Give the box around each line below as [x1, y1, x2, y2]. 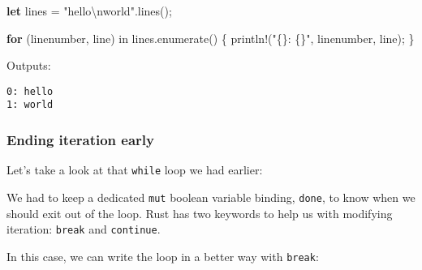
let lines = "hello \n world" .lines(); [6, 2, 172, 19]
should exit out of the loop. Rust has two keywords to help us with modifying [6, 204, 393, 221]
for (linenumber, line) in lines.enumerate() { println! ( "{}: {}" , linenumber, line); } [6, 29, 415, 46]
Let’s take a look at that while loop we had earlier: [6, 161, 263, 178]
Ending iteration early [6, 130, 154, 150]
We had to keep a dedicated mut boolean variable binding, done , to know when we [6, 188, 416, 205]
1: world [6, 99, 54, 111]
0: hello [6, 85, 54, 97]
